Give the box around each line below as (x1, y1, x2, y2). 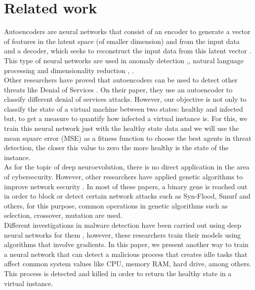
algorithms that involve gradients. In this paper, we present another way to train (4, 239, 249, 249)
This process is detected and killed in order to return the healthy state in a (4, 268, 232, 278)
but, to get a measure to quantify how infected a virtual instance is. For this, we (4, 113, 248, 124)
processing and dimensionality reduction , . (4, 65, 134, 75)
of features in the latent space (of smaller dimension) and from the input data (4, 36, 240, 46)
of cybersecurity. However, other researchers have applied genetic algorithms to (4, 171, 243, 182)
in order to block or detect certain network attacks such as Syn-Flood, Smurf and (4, 191, 251, 201)
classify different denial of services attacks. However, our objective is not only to (4, 94, 247, 104)
